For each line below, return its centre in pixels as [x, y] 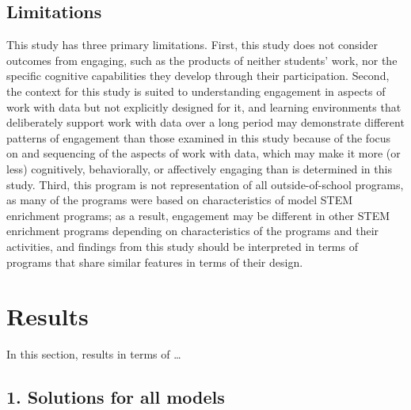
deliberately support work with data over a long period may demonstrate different [205, 122]
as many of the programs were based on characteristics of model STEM [180, 200]
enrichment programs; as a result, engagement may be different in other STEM [198, 215]
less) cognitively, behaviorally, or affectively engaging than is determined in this [199, 168]
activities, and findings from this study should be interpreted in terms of [182, 246]
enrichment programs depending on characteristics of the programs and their [193, 231]
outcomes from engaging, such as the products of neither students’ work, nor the [202, 60]
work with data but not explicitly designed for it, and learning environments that [204, 106]
